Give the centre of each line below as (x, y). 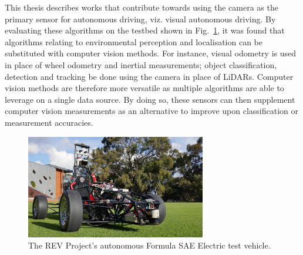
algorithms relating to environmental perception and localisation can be (134, 41)
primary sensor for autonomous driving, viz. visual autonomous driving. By (140, 19)
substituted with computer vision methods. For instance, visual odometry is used (151, 53)
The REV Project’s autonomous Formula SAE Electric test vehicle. (149, 245)
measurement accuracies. (49, 122)
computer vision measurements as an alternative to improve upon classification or (151, 111)
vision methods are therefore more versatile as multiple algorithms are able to (144, 88)
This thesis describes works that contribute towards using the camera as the (142, 7)
